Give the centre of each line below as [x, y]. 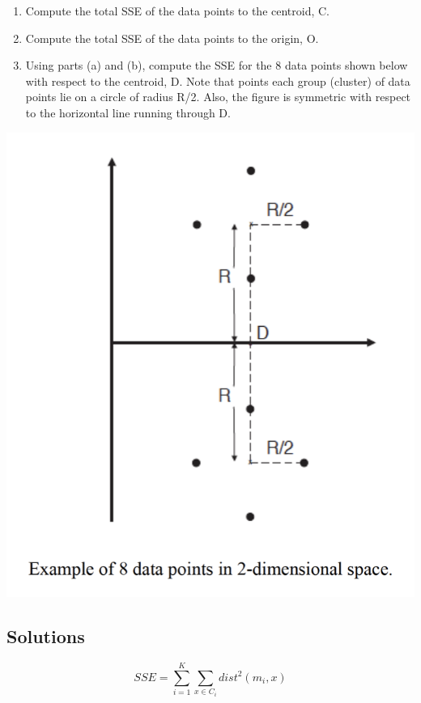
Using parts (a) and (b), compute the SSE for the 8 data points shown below [217, 65]
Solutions [46, 636]
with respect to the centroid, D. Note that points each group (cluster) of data [218, 80]
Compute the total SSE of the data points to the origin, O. [172, 38]
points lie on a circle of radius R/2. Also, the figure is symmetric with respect [218, 97]
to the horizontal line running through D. [128, 112]
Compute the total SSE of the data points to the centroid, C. [178, 11]
